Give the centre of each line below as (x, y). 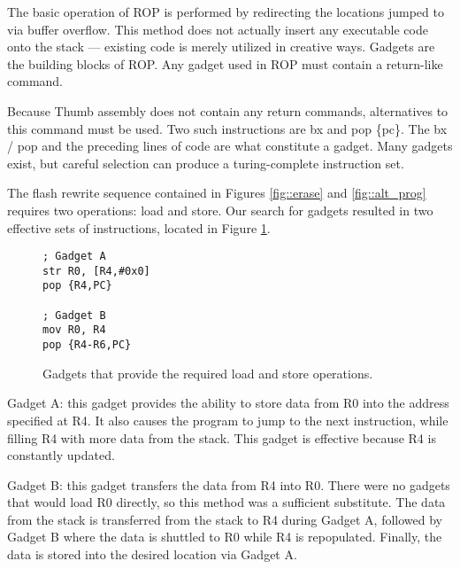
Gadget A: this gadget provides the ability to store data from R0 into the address (228, 403)
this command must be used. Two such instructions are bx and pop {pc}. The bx (227, 128)
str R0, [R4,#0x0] (96, 271)
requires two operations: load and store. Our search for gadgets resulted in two (220, 210)
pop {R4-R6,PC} (87, 345)
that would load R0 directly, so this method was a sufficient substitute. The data (226, 502)
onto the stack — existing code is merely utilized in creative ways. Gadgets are (221, 47)
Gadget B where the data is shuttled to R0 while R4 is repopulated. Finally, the (225, 537)
